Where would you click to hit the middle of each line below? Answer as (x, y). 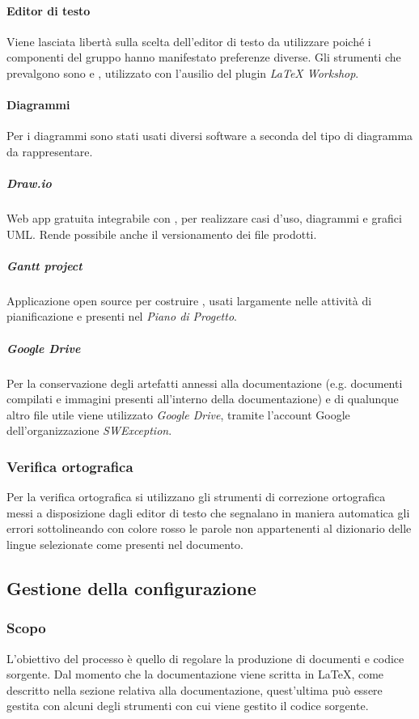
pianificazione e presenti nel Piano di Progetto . (122, 316)
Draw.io (29, 183)
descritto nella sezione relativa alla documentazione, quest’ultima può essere (195, 689)
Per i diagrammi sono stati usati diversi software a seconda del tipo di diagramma (210, 136)
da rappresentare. (50, 151)
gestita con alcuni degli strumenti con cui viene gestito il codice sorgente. (188, 706)
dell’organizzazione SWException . (89, 430)
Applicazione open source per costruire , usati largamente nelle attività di (189, 300)
